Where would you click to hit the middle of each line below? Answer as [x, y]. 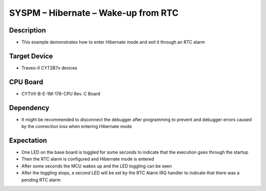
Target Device [31, 56]
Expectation [28, 140]
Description [28, 30]
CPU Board [26, 82]
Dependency [29, 108]
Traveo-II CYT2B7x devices [49, 68]
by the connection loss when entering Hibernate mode [77, 127]
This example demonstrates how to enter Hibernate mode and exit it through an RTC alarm [113, 42]
